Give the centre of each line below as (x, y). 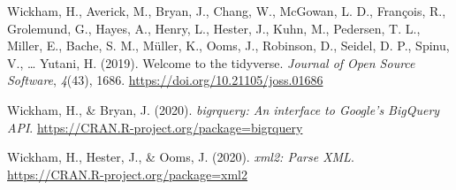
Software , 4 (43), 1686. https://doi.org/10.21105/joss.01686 (165, 80)
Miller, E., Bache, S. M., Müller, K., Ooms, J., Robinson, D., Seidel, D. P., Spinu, (228, 46)
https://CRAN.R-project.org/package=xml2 (128, 174)
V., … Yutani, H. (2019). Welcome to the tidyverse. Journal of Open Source (211, 62)
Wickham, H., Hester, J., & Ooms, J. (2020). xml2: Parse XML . (181, 157)
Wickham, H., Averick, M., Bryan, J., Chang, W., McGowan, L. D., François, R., (227, 11)
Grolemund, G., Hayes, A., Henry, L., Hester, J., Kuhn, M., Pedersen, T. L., (214, 28)
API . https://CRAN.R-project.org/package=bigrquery (155, 127)
